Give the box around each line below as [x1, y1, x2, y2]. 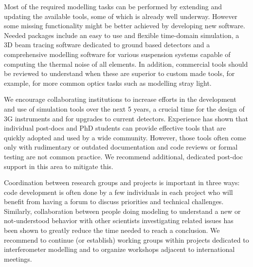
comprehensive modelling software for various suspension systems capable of [4, 49, 231, 59]
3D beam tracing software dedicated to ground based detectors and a [4, 39, 210, 50]
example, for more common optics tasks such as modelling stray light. [4, 77, 212, 88]
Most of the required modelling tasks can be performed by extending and [4, 1, 222, 11]
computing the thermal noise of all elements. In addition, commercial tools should [4, 58, 248, 69]
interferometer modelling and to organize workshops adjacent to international [4, 244, 235, 254]
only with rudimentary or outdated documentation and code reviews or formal [4, 142, 238, 152]
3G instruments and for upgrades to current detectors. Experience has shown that [4, 113, 248, 123]
